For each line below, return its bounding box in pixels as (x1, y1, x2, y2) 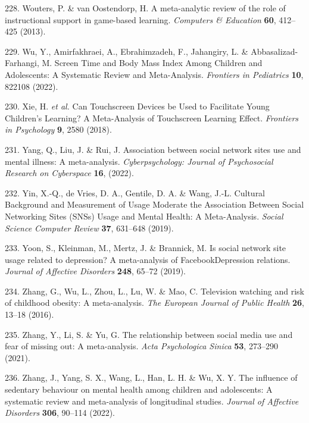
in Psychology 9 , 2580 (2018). (5, 123, 112, 136)
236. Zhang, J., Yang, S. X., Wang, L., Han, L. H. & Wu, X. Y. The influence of (5, 371, 298, 384)
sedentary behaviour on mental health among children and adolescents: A (5, 383, 273, 396)
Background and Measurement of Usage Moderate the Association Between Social (5, 198, 304, 211)
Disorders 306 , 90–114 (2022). (5, 406, 115, 419)
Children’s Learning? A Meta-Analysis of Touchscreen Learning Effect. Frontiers (5, 111, 299, 124)
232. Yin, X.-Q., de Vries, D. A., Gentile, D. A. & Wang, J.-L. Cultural (5, 186, 266, 199)
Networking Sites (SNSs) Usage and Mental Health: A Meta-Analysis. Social (5, 209, 283, 222)
